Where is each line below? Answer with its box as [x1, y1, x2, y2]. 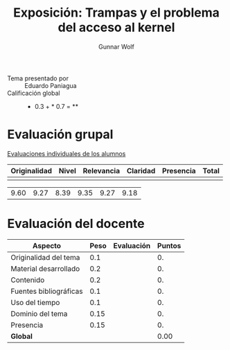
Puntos [157, 240, 182, 250]
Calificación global [7, 89, 60, 97]
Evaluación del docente [7, 216, 145, 231]
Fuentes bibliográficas [10, 286, 83, 296]
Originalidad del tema [10, 252, 80, 262]
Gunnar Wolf [98, 42, 135, 51]
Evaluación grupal [7, 127, 114, 143]
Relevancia [82, 166, 120, 175]
